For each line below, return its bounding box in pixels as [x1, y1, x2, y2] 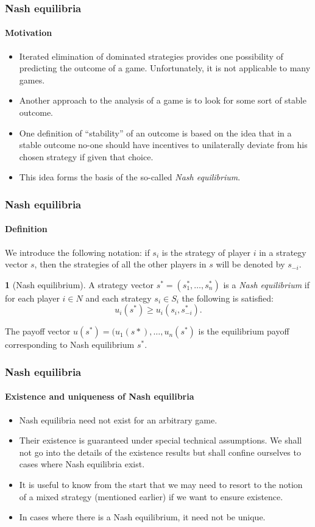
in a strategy [259, 246, 306, 258]
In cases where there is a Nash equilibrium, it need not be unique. [19, 511, 266, 523]
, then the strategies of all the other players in [34, 258, 207, 271]
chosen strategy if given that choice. [19, 150, 154, 163]
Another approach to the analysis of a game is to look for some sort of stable [19, 94, 306, 107]
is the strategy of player [161, 246, 251, 258]
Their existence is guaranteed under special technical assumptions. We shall [19, 434, 302, 447]
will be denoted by [216, 258, 285, 271]
